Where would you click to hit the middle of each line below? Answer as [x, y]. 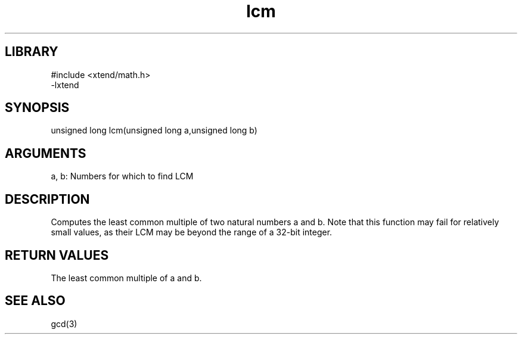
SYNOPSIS [37, 108]
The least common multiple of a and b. [126, 278]
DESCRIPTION [47, 199]
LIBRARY [32, 52]
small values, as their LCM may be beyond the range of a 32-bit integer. [192, 232]
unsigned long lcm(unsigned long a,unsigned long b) [154, 130]
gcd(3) [64, 324]
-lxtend [65, 85]
